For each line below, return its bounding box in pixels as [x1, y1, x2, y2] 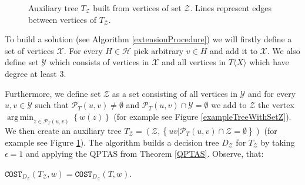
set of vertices [5, 44, 54, 56]
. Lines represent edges [190, 2, 272, 14]
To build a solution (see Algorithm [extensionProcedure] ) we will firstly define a [5, 33, 292, 45]
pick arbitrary [133, 44, 184, 56]
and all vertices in [162, 56, 226, 68]
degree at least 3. [5, 67, 66, 79]
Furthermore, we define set [5, 87, 101, 99]
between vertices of [28, 13, 96, 25]
